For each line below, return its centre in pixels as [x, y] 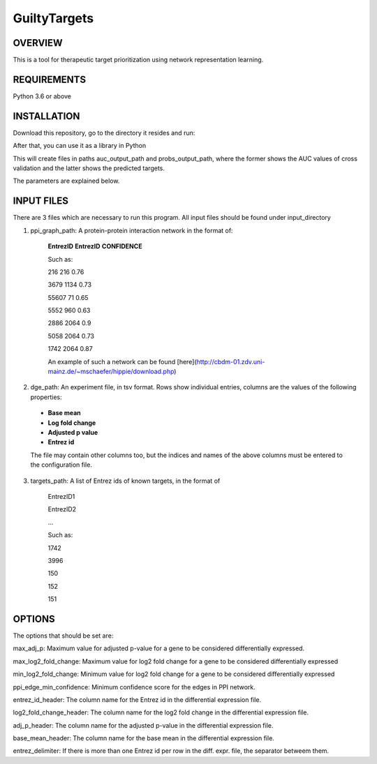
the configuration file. [61, 465]
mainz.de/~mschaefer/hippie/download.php [111, 372]
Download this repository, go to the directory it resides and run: [104, 133]
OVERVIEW [38, 43]
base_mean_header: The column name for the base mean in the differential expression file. [144, 738]
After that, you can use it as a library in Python [80, 146]
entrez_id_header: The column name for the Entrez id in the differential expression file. [137, 699]
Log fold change [72, 423]
